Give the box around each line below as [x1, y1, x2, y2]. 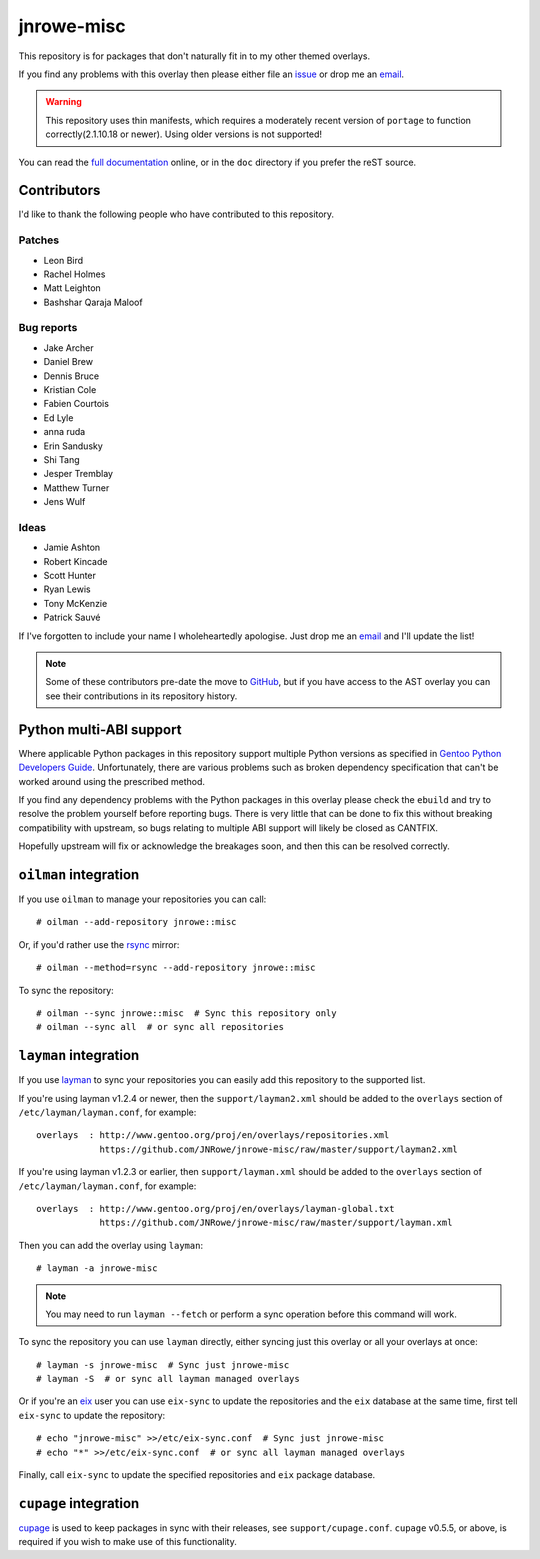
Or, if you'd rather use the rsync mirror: [18, 938, 180, 950]
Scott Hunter [43, 570, 97, 582]
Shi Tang [43, 453, 80, 465]
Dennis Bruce [43, 370, 100, 382]
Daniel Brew [43, 356, 94, 368]
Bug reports [18, 321, 78, 335]
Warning [45, 96, 82, 108]
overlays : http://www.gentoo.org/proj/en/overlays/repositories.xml [36, 1130, 390, 1141]
